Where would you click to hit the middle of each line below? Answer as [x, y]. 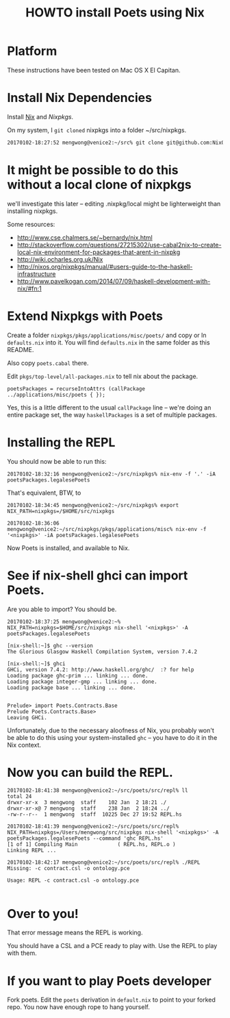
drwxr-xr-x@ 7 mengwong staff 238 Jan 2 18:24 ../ [88, 809]
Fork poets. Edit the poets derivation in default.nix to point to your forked [111, 1000]
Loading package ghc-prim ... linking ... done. [78, 675]
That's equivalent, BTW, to [44, 493]
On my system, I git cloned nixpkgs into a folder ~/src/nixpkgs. [97, 130]
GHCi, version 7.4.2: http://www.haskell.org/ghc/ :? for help [101, 669]
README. [21, 349]
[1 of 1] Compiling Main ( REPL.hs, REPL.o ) [91, 845]
